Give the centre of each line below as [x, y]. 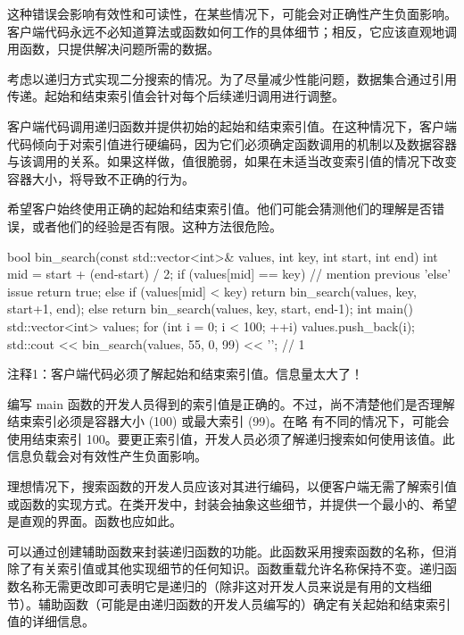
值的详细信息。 [51, 621]
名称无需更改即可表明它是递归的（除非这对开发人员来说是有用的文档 [219, 586]
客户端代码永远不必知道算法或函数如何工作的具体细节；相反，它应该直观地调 [232, 31]
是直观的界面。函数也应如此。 [95, 521]
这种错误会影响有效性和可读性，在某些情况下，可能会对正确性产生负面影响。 [232, 13]
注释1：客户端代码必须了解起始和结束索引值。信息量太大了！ [185, 374]
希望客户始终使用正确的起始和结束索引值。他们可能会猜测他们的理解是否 [220, 209]
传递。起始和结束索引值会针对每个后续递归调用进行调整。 [176, 96]
